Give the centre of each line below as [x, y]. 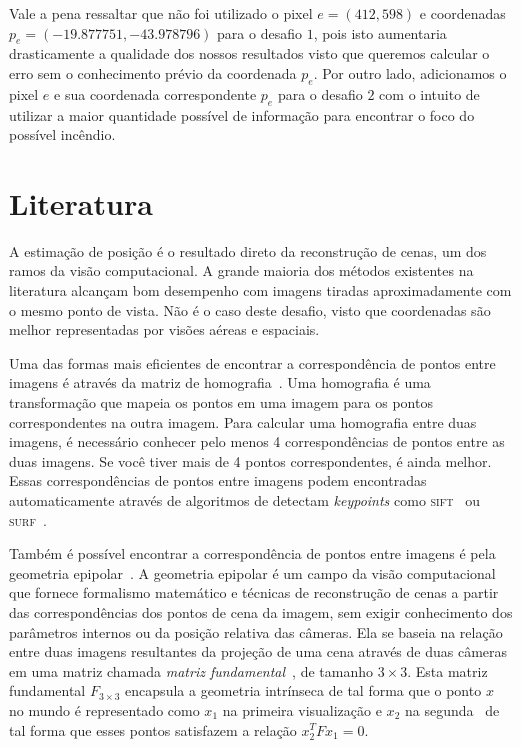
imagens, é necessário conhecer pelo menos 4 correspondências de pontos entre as [257, 441]
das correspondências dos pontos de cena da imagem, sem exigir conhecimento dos [261, 611]
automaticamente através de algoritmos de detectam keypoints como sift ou [244, 500]
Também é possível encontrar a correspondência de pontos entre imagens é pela [252, 553]
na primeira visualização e [302, 709]
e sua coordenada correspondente [155, 93]
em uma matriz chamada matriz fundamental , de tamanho [191, 670]
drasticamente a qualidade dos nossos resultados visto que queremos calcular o [249, 53]
